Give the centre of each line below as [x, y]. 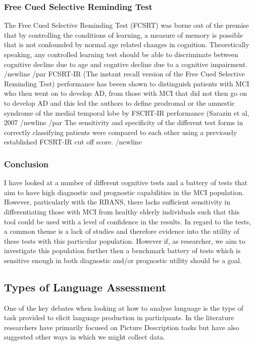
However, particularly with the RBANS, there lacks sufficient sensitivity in [117, 202]
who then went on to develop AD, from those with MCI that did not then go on [126, 93]
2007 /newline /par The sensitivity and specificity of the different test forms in [124, 122]
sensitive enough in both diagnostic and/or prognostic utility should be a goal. [123, 260]
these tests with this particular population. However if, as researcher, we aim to [125, 241]
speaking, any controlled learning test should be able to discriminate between [121, 54]
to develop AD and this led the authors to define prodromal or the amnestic [120, 103]
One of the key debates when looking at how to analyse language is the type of [124, 308]
